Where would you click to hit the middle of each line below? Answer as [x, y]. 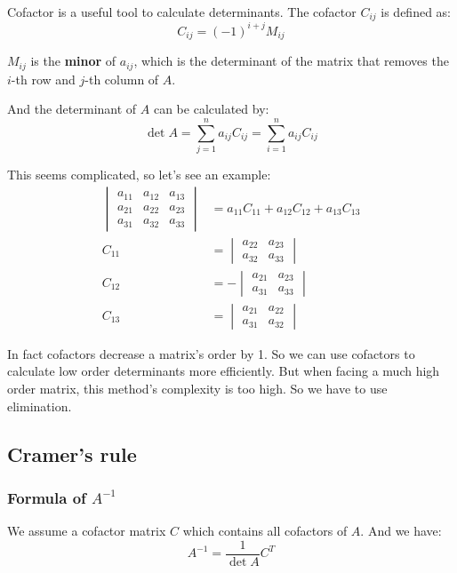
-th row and [43, 79]
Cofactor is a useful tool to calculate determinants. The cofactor [182, 12]
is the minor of [73, 61]
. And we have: [401, 531]
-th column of [122, 79]
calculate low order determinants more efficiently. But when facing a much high [224, 371]
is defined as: [416, 12]
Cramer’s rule [72, 454]
